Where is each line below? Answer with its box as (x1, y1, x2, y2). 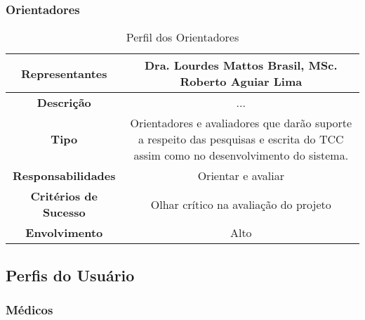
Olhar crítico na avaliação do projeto (150, 196, 331, 212)
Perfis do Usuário (6, 264, 135, 286)
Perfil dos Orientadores (126, 29, 239, 46)
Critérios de (30, 188, 98, 205)
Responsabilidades (13, 167, 116, 184)
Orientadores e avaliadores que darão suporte (130, 115, 352, 132)
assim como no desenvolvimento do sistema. (133, 147, 349, 164)
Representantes (21, 65, 107, 82)
